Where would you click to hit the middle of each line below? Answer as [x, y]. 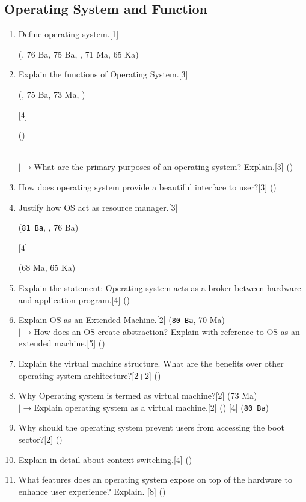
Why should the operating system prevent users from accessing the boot [151, 427]
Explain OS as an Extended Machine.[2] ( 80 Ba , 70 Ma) [121, 320]
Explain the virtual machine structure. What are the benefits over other [151, 364]
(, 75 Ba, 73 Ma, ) [52, 94]
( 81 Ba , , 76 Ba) [48, 227]
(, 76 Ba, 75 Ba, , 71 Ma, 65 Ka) [78, 54]
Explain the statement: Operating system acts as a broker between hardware [160, 287]
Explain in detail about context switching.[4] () [105, 459]
